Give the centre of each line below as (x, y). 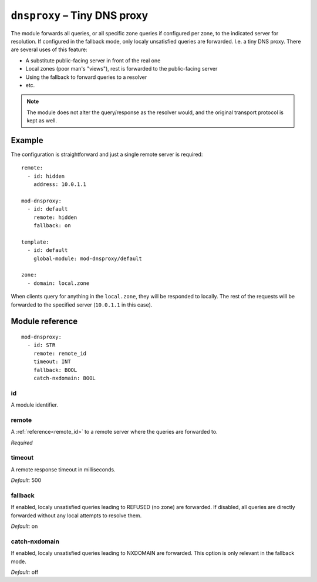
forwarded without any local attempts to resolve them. (76, 516)
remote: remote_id (60, 353)
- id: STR (41, 345)
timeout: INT (52, 362)
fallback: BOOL (55, 370)
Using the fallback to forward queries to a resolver (86, 77)
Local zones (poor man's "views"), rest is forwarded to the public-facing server (122, 69)
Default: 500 (26, 480)
